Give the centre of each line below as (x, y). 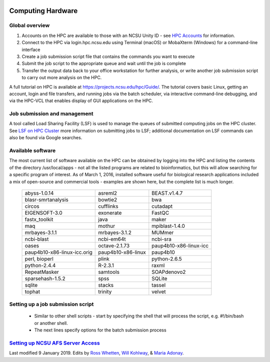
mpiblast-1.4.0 (168, 226)
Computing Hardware (43, 11)
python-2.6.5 (167, 259)
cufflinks (108, 206)
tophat (32, 291)
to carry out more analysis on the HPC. (62, 78)
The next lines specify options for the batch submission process (100, 330)
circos (32, 206)
